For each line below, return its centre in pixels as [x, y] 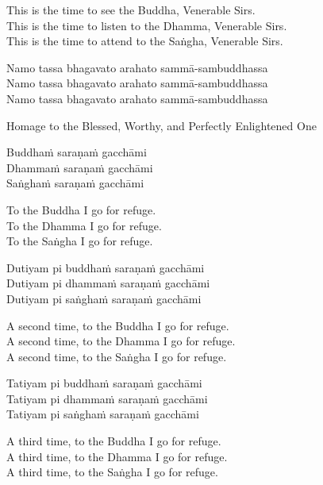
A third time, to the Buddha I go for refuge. [114, 441]
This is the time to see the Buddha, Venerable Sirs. [131, 10]
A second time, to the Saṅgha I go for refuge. [117, 356]
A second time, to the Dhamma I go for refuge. [121, 341]
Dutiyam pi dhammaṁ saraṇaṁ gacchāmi [108, 283]
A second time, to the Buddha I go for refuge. [118, 325]
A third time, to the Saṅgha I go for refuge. [112, 472]
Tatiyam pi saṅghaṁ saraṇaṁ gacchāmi [103, 414]
